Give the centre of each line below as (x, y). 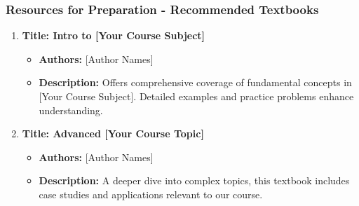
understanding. (71, 110)
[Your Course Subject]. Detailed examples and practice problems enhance (196, 96)
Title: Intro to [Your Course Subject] (114, 35)
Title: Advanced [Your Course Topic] (113, 133)
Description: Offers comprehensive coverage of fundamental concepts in (195, 82)
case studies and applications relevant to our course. (151, 194)
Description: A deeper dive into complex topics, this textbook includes (194, 180)
